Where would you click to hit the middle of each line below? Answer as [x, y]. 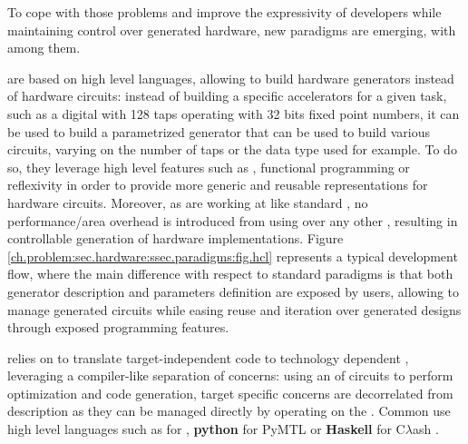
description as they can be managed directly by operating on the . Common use [229, 411]
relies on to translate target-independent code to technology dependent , [208, 357]
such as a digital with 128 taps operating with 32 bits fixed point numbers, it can [234, 113]
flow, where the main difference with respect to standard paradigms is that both [230, 274]
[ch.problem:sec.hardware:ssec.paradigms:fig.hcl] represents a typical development [233, 256]
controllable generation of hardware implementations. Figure [175, 238]
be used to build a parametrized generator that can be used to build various [219, 131]
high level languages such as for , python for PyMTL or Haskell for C [206, 429]
